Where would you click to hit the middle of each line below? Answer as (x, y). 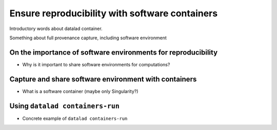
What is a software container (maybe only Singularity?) (80, 91)
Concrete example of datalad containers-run (75, 118)
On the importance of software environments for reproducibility (114, 52)
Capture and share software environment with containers (103, 79)
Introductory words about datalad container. (56, 29)
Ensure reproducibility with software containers (114, 13)
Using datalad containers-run (65, 106)
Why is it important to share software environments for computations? (96, 64)
